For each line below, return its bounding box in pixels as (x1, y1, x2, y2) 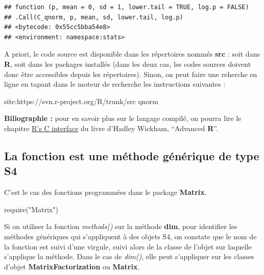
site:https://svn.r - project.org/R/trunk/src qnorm (4, 95, 158, 106)
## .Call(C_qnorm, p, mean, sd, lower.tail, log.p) (4, 13, 183, 21)
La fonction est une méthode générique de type (4, 147, 259, 163)
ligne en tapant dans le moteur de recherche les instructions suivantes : (4, 79, 226, 89)
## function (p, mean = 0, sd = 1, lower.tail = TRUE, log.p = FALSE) (4, 4, 249, 11)
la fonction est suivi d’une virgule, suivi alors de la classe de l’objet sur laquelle (4, 241, 252, 252)
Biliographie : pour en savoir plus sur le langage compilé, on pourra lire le (4, 113, 242, 123)
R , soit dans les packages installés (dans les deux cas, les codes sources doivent (4, 58, 251, 69)
